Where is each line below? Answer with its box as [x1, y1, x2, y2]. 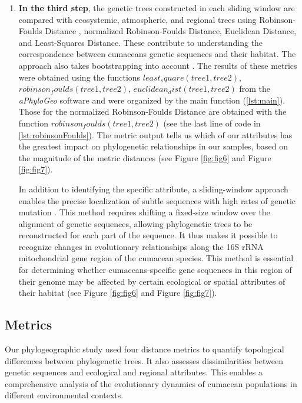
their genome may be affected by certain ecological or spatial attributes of [18, 275, 286, 287]
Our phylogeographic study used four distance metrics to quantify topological [5, 343, 284, 355]
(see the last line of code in [163, 116, 261, 129]
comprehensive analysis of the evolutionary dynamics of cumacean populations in [5, 377, 297, 389]
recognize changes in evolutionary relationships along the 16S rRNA [18, 240, 264, 252]
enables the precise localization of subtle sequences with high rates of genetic [18, 194, 296, 207]
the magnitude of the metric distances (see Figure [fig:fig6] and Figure [18, 151, 271, 164]
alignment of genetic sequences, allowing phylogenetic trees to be [18, 217, 253, 229]
